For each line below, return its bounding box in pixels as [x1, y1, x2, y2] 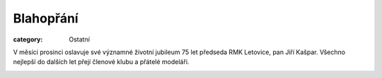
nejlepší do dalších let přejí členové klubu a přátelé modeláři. [13, 58, 190, 66]
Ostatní [69, 35, 90, 44]
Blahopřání [13, 11, 79, 26]
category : [13, 35, 43, 44]
